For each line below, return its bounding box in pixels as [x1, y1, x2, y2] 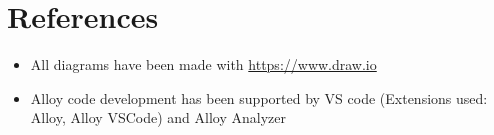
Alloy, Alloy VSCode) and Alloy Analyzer [30, 107, 286, 128]
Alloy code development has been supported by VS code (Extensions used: [30, 87, 488, 108]
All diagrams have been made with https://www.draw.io [30, 54, 377, 75]
